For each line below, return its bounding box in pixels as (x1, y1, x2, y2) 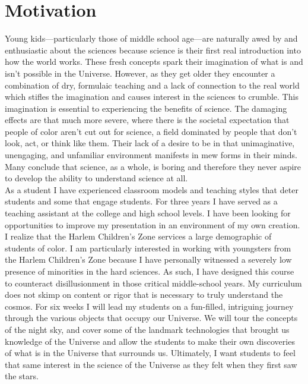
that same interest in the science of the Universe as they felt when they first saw (5, 358, 297, 370)
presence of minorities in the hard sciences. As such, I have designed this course (5, 265, 294, 277)
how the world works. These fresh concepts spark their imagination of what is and (5, 55, 303, 68)
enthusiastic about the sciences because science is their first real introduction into (5, 43, 301, 56)
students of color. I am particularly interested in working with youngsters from (5, 241, 291, 254)
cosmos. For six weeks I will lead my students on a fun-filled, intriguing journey (5, 300, 294, 312)
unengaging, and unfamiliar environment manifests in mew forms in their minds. (5, 149, 297, 161)
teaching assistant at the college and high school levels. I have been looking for (5, 207, 291, 219)
